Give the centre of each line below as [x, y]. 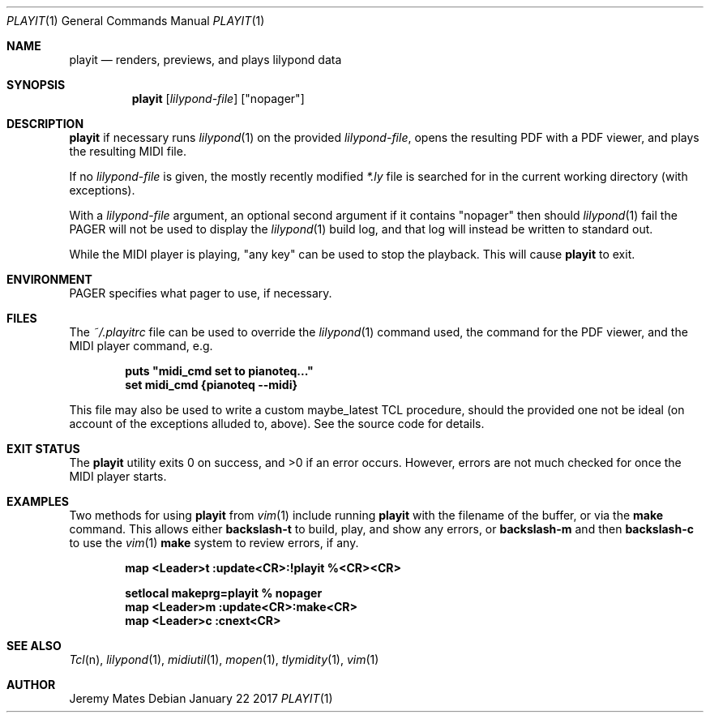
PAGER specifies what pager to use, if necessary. [201, 293]
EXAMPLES [38, 501]
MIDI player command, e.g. [141, 346]
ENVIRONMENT [49, 279]
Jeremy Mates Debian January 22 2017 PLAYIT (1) [201, 698]
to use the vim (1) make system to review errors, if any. [214, 543]
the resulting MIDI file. [128, 151]
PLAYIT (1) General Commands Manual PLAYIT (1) [136, 21]
